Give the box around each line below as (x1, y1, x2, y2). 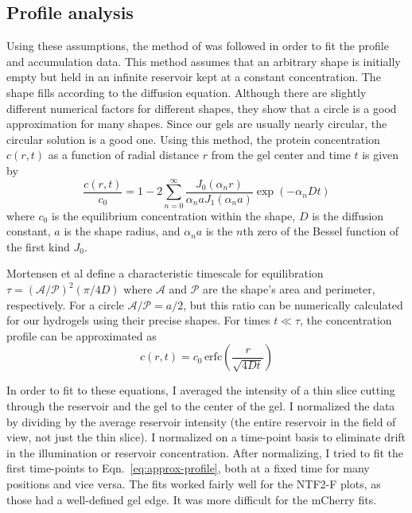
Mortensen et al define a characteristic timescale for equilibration (6, 265, 324, 282)
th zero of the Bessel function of (243, 223, 399, 239)
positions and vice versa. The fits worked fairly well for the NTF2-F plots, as (6, 475, 381, 492)
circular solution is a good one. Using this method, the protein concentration (6, 130, 380, 147)
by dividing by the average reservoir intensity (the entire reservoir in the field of (6, 413, 396, 429)
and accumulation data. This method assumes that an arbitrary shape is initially (6, 52, 401, 69)
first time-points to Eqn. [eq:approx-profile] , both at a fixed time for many (6, 460, 370, 476)
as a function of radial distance (48, 146, 200, 163)
